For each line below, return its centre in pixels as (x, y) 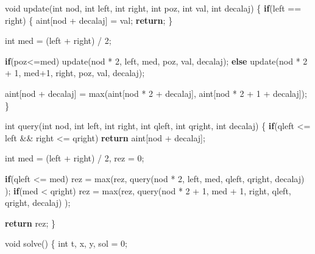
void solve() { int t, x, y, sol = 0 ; (66, 243)
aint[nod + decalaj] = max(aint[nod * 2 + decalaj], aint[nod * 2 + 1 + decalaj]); (156, 93)
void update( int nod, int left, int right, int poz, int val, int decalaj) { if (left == (153, 8)
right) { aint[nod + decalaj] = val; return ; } (89, 20)
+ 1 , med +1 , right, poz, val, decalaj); (75, 73)
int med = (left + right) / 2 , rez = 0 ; (75, 158)
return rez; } (30, 223)
